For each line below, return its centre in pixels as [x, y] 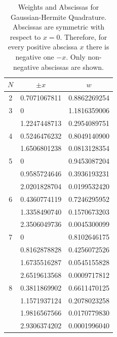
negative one [35, 56]
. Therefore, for [84, 36]
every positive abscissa [43, 47]
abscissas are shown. [72, 67]
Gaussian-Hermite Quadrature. [59, 17]
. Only [76, 56]
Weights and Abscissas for [58, 7]
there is [98, 47]
